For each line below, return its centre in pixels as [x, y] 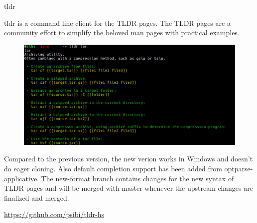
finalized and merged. [37, 197]
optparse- [239, 169]
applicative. [22, 178]
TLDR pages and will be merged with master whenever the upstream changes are [128, 188]
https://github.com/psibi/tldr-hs [54, 214]
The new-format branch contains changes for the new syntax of [137, 178]
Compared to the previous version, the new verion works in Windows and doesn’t [128, 159]
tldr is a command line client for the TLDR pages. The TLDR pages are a [117, 23]
